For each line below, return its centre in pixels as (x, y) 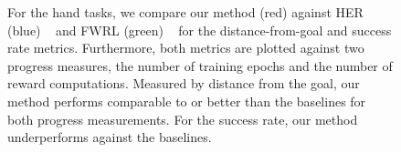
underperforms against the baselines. (110, 137)
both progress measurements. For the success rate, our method (183, 119)
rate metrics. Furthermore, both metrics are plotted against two (186, 48)
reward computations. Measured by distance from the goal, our (184, 83)
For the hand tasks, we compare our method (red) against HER (185, 12)
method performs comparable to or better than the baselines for (187, 101)
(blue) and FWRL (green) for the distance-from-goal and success (200, 30)
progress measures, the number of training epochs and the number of (200, 65)
